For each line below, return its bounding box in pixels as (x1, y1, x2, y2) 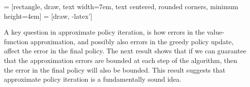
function (4, 36, 29, 46)
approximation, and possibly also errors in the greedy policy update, (30, 36, 234, 46)
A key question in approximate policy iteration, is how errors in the (4, 27, 205, 37)
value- (206, 27, 225, 37)
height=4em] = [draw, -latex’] (4, 11, 93, 21)
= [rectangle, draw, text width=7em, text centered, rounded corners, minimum (4, 1, 238, 11)
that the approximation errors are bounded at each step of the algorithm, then (4, 55, 237, 65)
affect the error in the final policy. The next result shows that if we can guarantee (4, 46, 247, 56)
